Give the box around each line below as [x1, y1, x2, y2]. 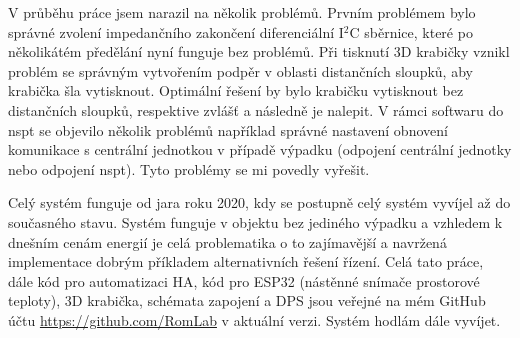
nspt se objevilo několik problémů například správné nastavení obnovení [8, 119, 448, 140]
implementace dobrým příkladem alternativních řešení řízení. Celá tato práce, [8, 251, 484, 272]
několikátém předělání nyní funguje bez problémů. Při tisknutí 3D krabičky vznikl [8, 41, 510, 62]
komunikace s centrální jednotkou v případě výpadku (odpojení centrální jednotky [8, 139, 512, 160]
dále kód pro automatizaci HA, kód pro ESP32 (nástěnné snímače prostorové [8, 270, 480, 291]
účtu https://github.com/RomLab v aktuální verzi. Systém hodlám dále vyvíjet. [8, 309, 501, 330]
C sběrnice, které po [349, 21, 473, 42]
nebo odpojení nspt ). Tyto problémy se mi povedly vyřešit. [8, 158, 370, 179]
